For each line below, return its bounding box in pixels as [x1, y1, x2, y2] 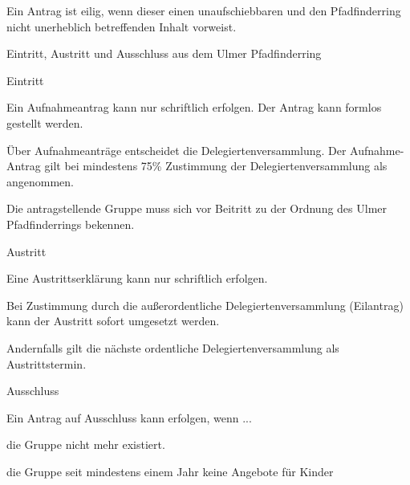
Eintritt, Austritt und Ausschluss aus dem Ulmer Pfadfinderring [6, 45, 322, 62]
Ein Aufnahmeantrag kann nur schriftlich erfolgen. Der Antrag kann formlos [6, 99, 382, 116]
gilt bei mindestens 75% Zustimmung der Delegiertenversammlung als [44, 157, 388, 174]
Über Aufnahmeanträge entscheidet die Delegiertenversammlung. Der [6, 141, 347, 158]
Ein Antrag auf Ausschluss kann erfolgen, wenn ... [6, 409, 252, 426]
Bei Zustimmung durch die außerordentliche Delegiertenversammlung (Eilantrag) [6, 296, 404, 313]
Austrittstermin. [6, 355, 87, 372]
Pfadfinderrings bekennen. [6, 215, 135, 232]
